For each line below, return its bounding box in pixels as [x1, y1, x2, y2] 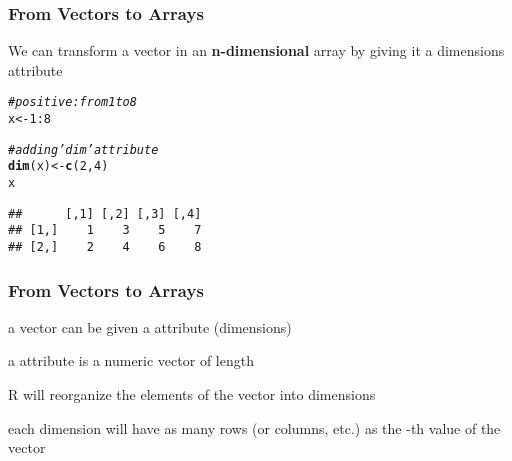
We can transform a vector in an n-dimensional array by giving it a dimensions [8, 40, 505, 61]
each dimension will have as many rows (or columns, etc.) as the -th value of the [8, 417, 501, 438]
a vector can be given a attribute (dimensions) [8, 316, 292, 337]
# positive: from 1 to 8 [8, 95, 137, 110]
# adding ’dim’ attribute [8, 142, 159, 157]
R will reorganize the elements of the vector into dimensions [8, 384, 376, 405]
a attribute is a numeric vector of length [8, 350, 254, 371]
